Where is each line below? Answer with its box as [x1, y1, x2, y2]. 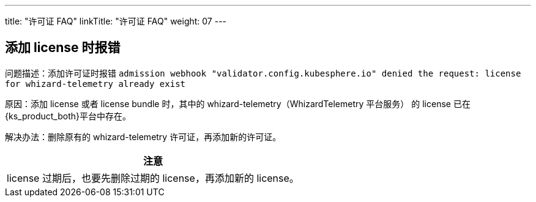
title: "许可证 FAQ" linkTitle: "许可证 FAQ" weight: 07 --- [5, 16, 227, 26]
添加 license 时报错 [5, 40, 121, 56]
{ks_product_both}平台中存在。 [5, 110, 131, 121]
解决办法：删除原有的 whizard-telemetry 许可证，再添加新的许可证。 [5, 131, 281, 142]
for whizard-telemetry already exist [5, 78, 186, 89]
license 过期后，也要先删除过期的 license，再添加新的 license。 [7, 171, 299, 184]
